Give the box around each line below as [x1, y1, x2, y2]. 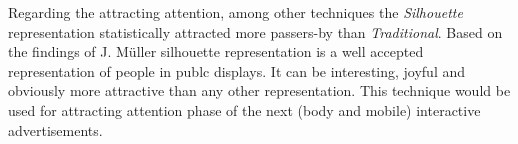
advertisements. [8, 119, 103, 140]
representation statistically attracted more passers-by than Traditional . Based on [8, 21, 503, 42]
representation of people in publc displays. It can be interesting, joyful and [8, 60, 466, 81]
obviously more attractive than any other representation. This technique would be [8, 80, 511, 101]
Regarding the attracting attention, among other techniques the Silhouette [8, 2, 463, 22]
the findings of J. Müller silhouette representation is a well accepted [8, 41, 424, 62]
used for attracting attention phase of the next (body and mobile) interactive [8, 99, 481, 120]
